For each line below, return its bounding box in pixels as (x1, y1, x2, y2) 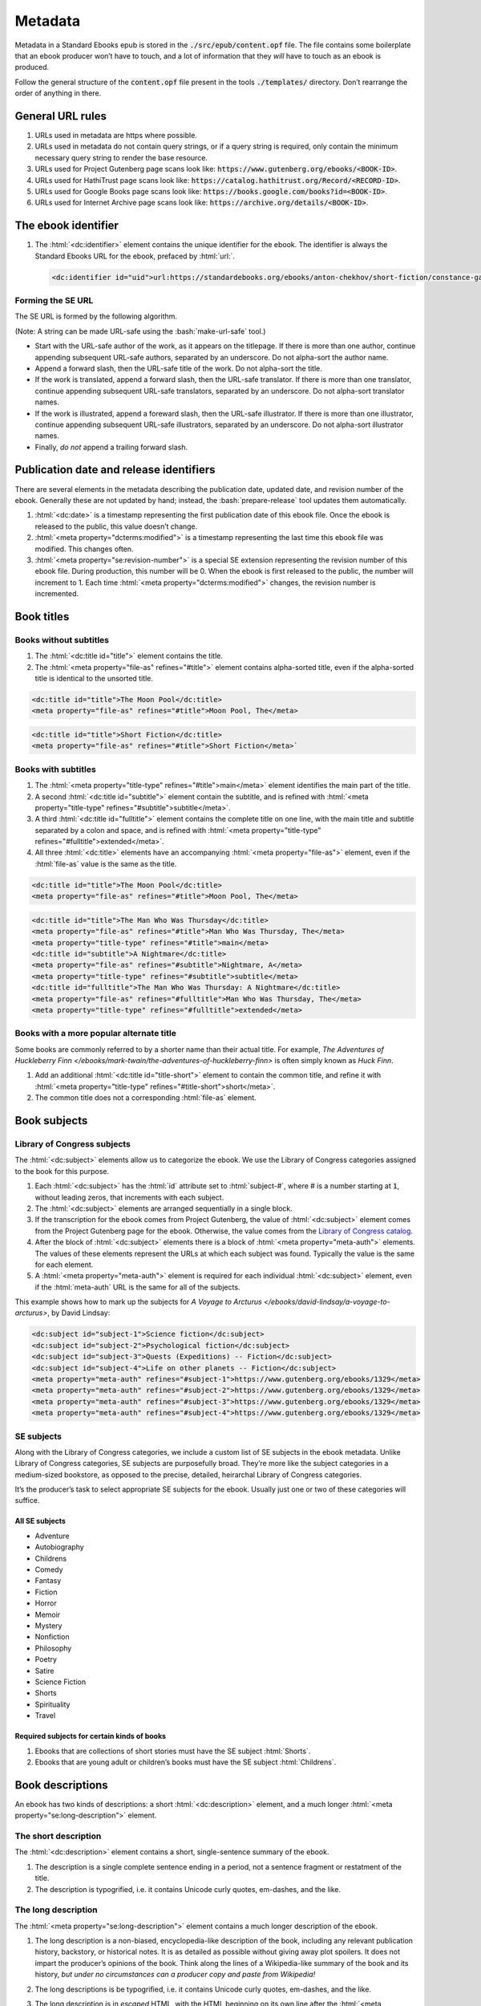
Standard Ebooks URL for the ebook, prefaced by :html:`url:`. (34, 251, 236, 261)
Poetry (34, 1655, 58, 1664)
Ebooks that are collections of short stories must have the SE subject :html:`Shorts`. (34, 1746, 311, 1756)
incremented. (34, 589, 79, 599)
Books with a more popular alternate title (14, 1028, 176, 1039)
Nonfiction (34, 1632, 70, 1642)
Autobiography (34, 1542, 84, 1552)
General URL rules (14, 109, 107, 123)
